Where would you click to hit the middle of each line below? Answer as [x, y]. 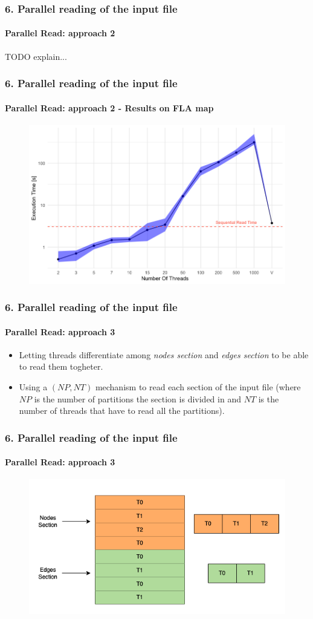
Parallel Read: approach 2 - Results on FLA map [109, 107]
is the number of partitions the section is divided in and [137, 398]
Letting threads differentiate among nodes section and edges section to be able [164, 354]
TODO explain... [36, 56]
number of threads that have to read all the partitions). [122, 411]
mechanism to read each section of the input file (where [198, 386]
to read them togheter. [61, 366]
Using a [33, 386]
